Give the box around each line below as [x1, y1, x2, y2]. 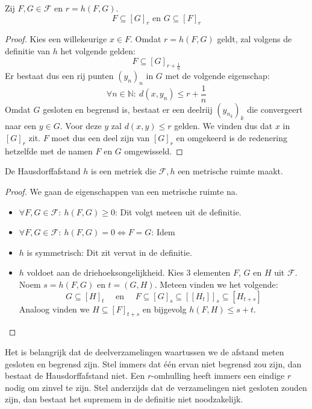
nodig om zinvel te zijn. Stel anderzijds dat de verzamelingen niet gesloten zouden [5, 381, 307, 393]
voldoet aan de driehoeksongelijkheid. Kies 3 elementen [27, 266, 231, 279]
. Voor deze [60, 119, 102, 132]
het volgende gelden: [60, 44, 136, 57]
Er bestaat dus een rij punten [5, 69, 114, 81]
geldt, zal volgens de [217, 33, 292, 45]
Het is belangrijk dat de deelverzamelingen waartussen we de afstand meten [5, 345, 284, 358]
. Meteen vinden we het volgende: [154, 277, 278, 290]
